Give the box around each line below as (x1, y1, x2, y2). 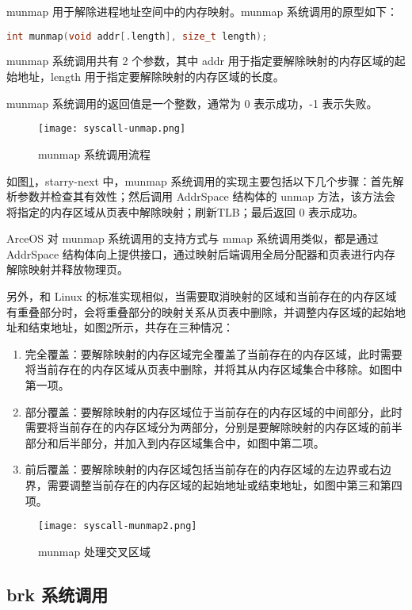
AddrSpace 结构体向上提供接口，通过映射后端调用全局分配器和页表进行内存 (6, 245, 395, 262)
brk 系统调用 (6, 581, 109, 606)
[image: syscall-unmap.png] (38, 123, 186, 135)
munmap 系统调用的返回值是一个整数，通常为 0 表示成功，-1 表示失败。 (6, 94, 378, 111)
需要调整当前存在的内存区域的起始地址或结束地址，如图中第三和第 (47, 477, 391, 493)
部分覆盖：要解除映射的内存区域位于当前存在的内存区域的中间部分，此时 (25, 403, 402, 420)
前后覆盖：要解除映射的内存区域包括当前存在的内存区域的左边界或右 (25, 461, 380, 478)
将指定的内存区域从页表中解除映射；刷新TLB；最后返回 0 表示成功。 (6, 203, 364, 220)
